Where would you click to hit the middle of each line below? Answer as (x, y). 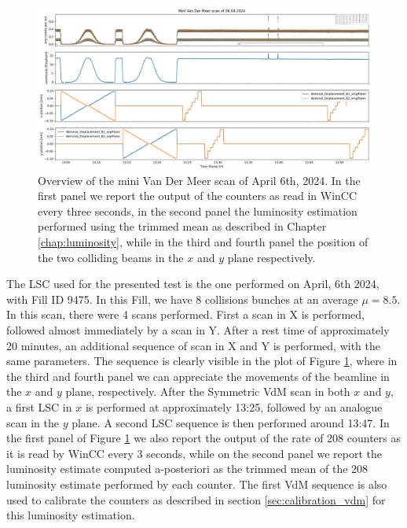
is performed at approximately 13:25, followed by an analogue (234, 406)
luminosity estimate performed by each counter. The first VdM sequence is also (197, 484)
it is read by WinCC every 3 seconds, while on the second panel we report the (194, 453)
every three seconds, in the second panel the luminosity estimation (198, 210)
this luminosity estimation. (71, 515)
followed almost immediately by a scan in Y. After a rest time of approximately (198, 329)
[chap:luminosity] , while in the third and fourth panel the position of (203, 242)
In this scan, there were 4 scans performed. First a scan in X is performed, (185, 314)
